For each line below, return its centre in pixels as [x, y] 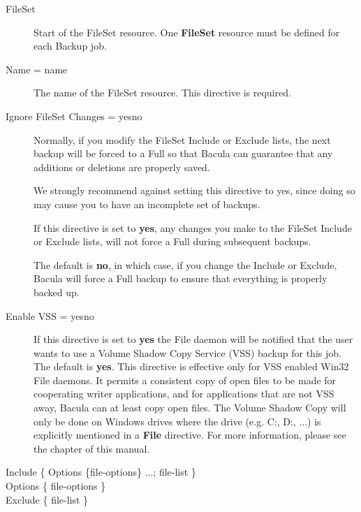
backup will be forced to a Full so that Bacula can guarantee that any [183, 153]
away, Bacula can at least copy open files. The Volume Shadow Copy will [190, 408]
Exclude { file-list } [47, 499]
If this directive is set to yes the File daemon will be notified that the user [193, 339]
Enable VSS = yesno [50, 315]
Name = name [37, 69]
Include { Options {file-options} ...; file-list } [101, 472]
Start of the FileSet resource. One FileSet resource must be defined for [187, 32]
